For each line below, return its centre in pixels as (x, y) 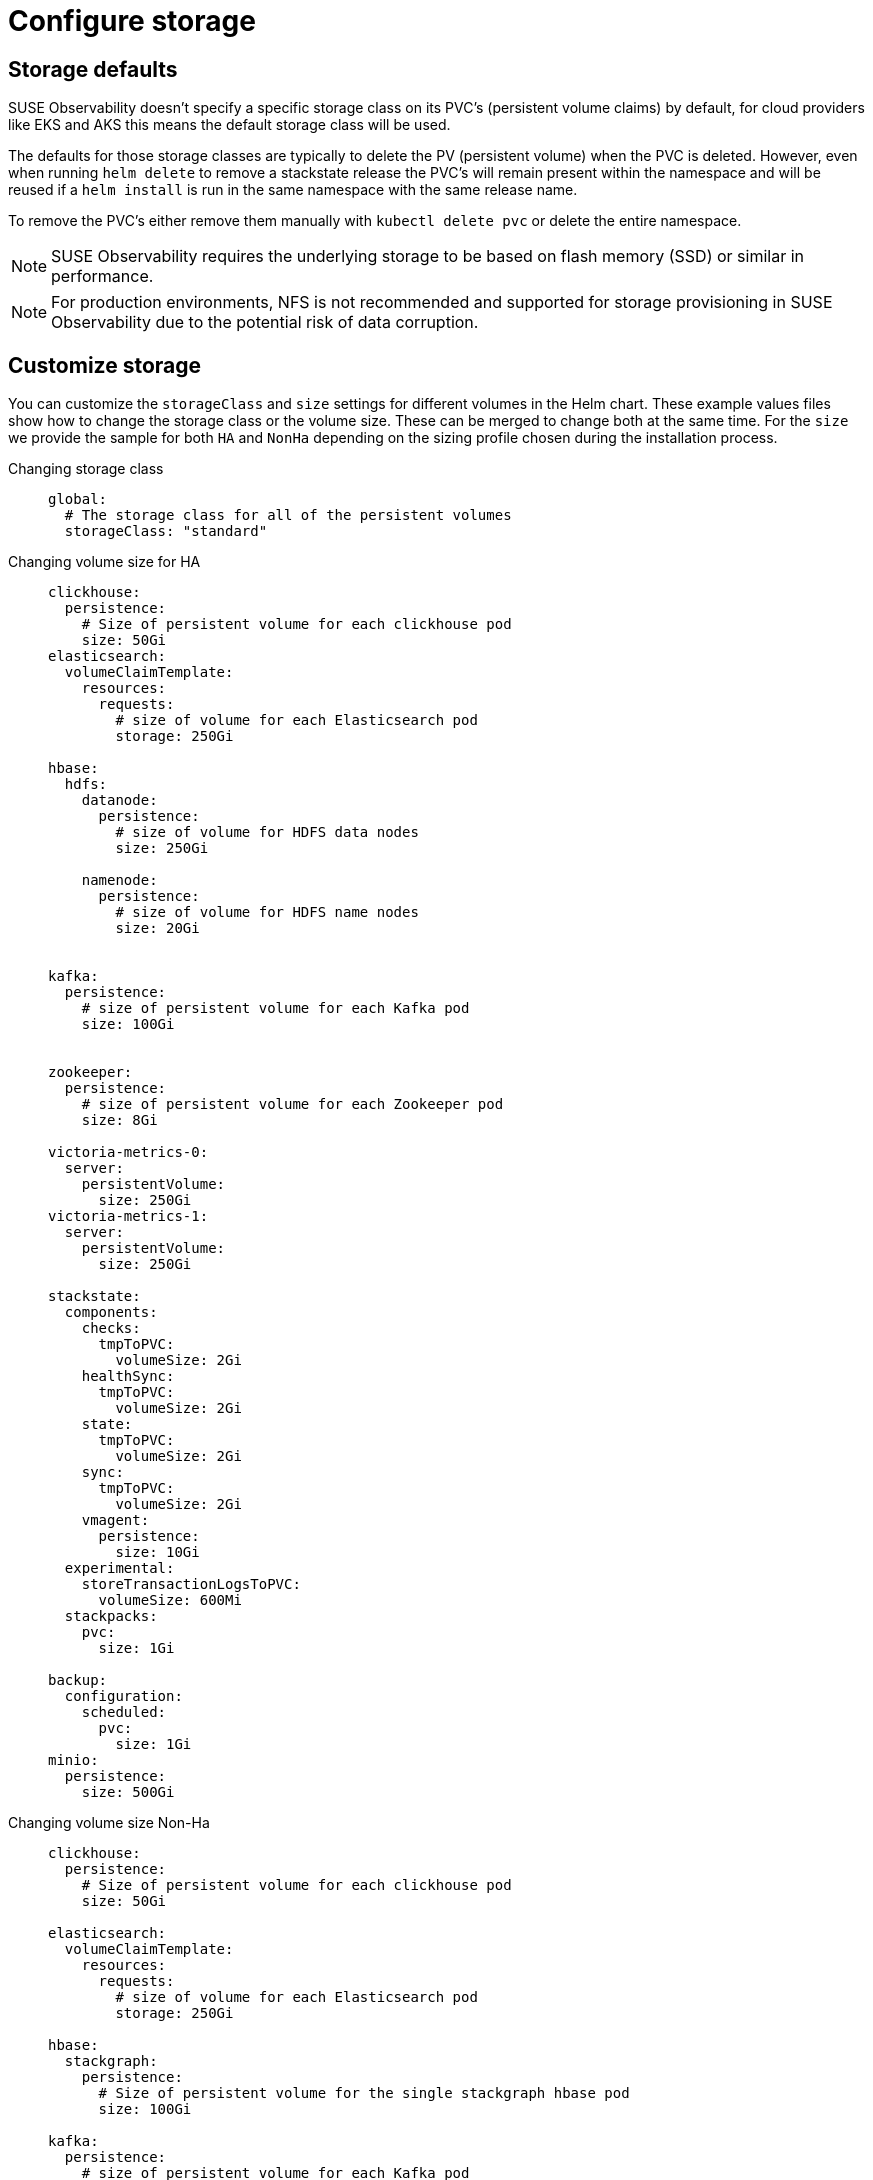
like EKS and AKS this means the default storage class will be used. (229, 125)
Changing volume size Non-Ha (109, 1823)
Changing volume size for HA (104, 562)
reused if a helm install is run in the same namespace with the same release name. (293, 190)
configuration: (123, 1696)
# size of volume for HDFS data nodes (267, 832)
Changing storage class (86, 469)
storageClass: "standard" (166, 531)
